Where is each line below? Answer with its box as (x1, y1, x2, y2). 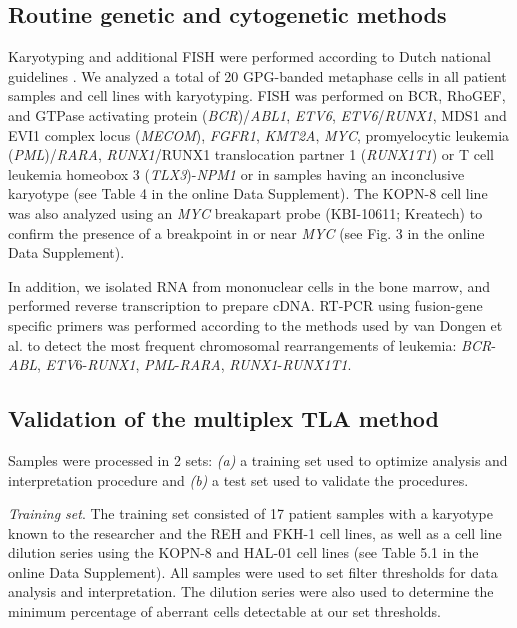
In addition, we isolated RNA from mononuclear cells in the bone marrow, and (8, 275, 490, 296)
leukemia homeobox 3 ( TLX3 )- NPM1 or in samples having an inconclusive (8, 163, 465, 184)
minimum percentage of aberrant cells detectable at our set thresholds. (8, 601, 441, 622)
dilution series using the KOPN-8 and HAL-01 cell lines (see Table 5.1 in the (8, 542, 479, 563)
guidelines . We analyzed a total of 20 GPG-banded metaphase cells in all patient (8, 65, 507, 86)
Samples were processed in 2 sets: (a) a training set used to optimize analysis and (8, 449, 508, 470)
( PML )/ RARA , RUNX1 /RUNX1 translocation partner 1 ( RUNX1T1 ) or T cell (8, 144, 494, 165)
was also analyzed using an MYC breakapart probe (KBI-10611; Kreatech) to (8, 202, 483, 223)
